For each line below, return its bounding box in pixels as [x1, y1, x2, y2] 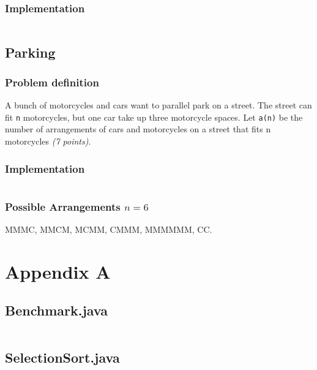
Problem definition [5, 74, 99, 89]
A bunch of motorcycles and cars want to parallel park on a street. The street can [5, 99, 312, 111]
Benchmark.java [5, 301, 108, 320]
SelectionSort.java [5, 347, 120, 366]
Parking [5, 42, 56, 61]
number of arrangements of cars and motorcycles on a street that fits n [5, 123, 271, 135]
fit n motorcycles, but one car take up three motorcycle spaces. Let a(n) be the [5, 110, 303, 123]
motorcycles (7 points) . [5, 135, 91, 148]
